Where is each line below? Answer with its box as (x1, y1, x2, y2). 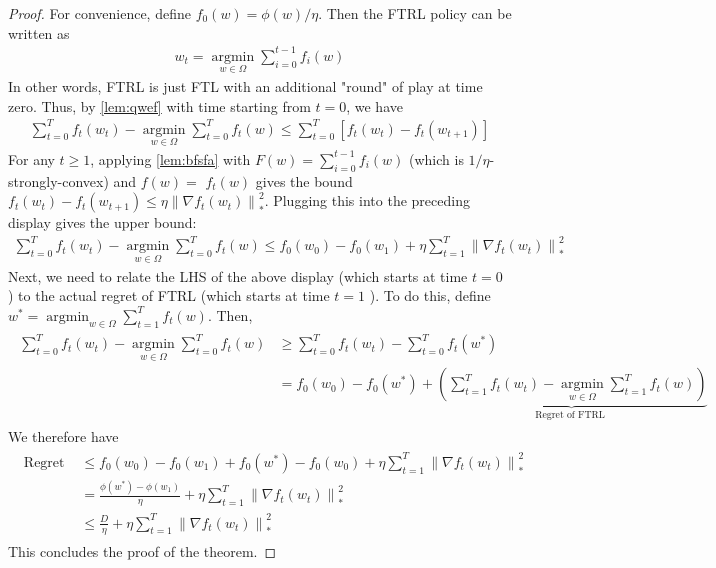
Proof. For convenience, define (8, 3, 191, 23)
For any (8, 148, 55, 169)
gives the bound (255, 170, 353, 191)
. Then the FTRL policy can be (318, 3, 512, 23)
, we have (346, 95, 403, 116)
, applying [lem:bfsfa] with (90, 148, 251, 169)
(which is (409, 148, 464, 169)
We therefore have (8, 425, 119, 446)
